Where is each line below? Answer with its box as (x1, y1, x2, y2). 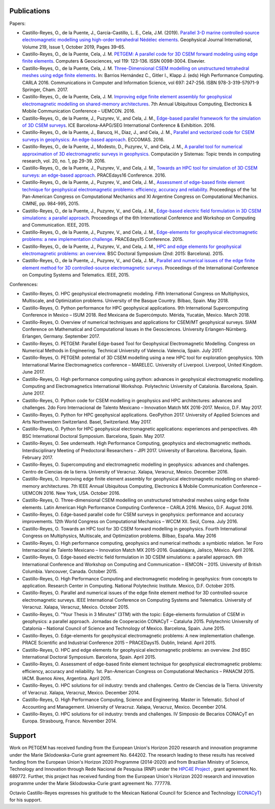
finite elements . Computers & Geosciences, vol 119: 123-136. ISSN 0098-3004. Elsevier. (22, 58, 206, 64)
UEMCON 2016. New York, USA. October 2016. (22, 490, 121, 496)
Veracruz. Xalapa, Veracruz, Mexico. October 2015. (22, 604, 129, 610)
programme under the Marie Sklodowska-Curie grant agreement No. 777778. (9, 780, 172, 787)
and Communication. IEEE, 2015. (22, 222, 90, 228)
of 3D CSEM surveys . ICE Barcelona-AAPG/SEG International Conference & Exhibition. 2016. (22, 122, 216, 128)
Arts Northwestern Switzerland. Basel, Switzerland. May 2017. (22, 419, 152, 425)
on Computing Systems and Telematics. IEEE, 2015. (22, 272, 130, 278)
